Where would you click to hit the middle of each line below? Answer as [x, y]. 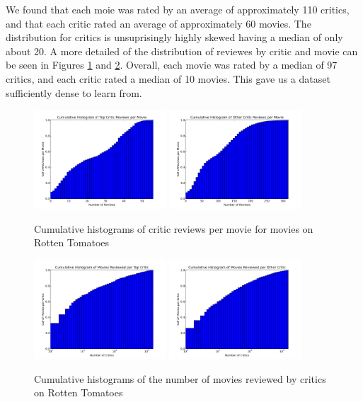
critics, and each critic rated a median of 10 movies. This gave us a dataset [168, 78]
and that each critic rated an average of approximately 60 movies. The [159, 23]
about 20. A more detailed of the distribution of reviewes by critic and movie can [182, 51]
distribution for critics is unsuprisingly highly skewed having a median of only [174, 37]
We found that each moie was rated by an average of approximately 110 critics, [178, 9]
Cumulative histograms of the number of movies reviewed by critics [180, 378]
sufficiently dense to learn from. [74, 92]
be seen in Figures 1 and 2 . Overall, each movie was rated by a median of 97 [172, 65]
